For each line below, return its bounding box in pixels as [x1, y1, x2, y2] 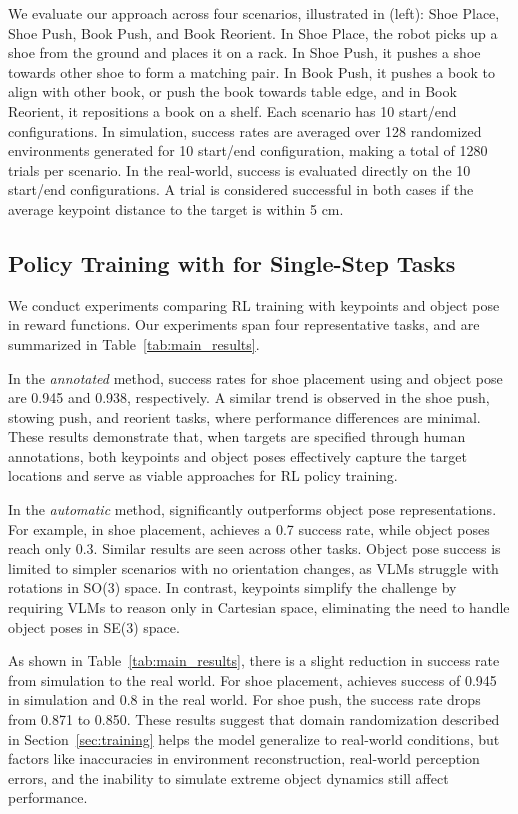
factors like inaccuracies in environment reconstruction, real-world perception [8, 748, 480, 769]
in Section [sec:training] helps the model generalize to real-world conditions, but [8, 728, 500, 749]
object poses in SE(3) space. [8, 616, 180, 637]
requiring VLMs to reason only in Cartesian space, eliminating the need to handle [8, 597, 510, 618]
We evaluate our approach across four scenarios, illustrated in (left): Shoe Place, [8, 3, 500, 23]
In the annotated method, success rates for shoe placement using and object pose [8, 367, 503, 388]
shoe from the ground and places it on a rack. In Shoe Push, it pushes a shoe [8, 42, 481, 63]
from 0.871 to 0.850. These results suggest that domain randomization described [8, 709, 500, 730]
